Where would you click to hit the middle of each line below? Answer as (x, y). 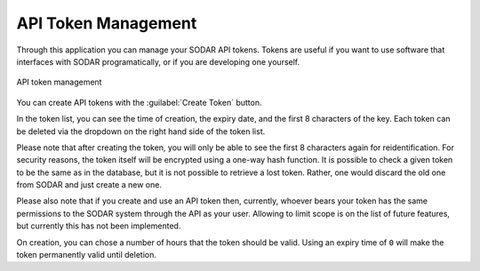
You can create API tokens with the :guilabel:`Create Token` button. (139, 102)
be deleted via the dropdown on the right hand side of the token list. (141, 131)
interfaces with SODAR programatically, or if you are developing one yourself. (158, 61)
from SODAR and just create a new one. (89, 185)
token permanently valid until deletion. (87, 255)
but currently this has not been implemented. (99, 226)
